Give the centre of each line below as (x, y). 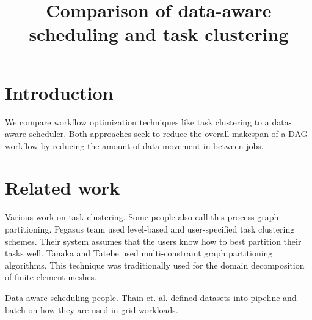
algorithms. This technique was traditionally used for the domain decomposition (155, 265)
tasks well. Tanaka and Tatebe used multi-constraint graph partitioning (139, 253)
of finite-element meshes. (51, 277)
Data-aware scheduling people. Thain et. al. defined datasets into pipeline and (151, 297)
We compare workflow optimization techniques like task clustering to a (137, 121)
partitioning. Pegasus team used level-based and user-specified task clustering (150, 229)
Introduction (59, 92)
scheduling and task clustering (159, 34)
